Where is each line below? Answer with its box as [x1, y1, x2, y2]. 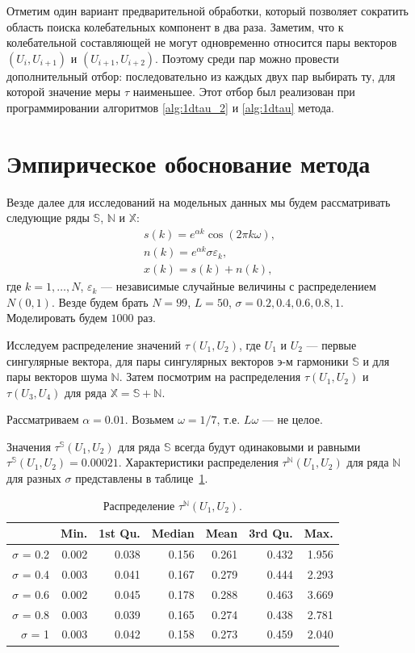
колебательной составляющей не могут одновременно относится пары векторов [6, 34, 397, 51]
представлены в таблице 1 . [75, 470, 208, 487]
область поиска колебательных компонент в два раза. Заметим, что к [6, 18, 344, 35]
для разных [6, 470, 61, 487]
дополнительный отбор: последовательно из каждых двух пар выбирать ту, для [6, 67, 396, 84]
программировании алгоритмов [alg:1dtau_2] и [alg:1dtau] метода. [6, 98, 334, 115]
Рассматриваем [6, 411, 79, 428]
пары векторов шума [6, 368, 107, 385]
